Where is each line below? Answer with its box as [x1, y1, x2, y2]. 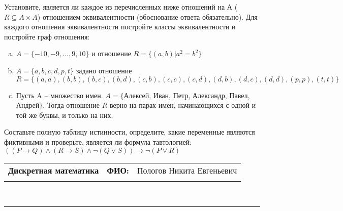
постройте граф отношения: [4, 31, 90, 41]
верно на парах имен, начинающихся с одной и [109, 100, 256, 110]
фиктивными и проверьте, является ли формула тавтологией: [4, 136, 192, 147]
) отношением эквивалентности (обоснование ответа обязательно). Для [37, 11, 258, 22]
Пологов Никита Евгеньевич [137, 164, 237, 176]
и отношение [91, 48, 131, 59]
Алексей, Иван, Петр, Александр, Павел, [123, 90, 250, 100]
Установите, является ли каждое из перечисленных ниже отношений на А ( [4, 2, 238, 12]
